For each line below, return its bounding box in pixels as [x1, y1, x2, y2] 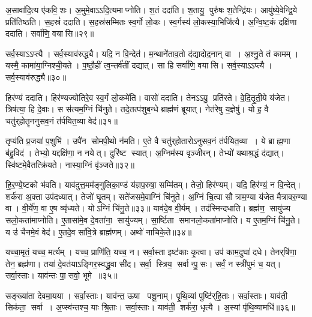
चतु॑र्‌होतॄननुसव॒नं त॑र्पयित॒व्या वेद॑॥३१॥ [5, 114, 118, 127]
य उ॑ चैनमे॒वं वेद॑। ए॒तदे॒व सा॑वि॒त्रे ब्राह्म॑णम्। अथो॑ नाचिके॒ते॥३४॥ [5, 225, 192, 238]
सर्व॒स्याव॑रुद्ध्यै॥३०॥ [5, 70, 67, 83]
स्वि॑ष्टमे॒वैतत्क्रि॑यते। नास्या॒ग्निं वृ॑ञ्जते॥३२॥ [5, 158, 134, 171]
